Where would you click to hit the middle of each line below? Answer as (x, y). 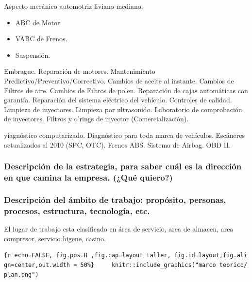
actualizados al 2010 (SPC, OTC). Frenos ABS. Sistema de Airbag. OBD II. (118, 144)
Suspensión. (33, 55)
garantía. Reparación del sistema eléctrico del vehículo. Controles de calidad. (118, 100)
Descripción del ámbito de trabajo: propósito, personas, (115, 199)
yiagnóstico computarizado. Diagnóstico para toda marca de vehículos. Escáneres (124, 135)
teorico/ (233, 265)
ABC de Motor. (39, 22)
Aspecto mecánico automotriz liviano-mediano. (74, 6)
